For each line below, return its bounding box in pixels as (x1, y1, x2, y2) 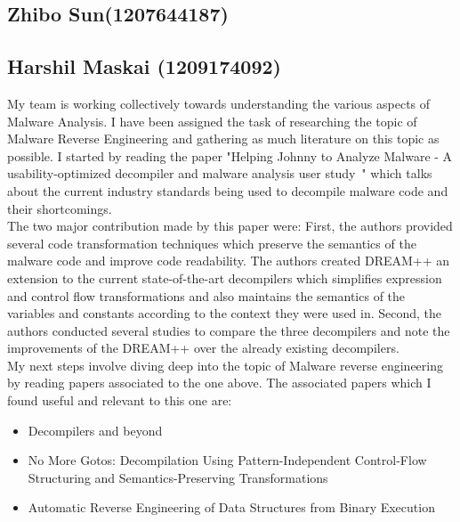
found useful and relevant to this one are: (7, 391, 232, 410)
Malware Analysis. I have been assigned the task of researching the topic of (7, 111, 417, 130)
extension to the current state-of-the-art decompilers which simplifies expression (7, 268, 442, 287)
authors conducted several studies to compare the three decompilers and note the (7, 321, 450, 339)
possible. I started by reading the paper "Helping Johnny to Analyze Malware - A (7, 146, 453, 165)
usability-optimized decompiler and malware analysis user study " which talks (7, 164, 432, 183)
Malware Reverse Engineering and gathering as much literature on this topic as (7, 129, 440, 148)
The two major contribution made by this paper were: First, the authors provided (7, 216, 453, 235)
